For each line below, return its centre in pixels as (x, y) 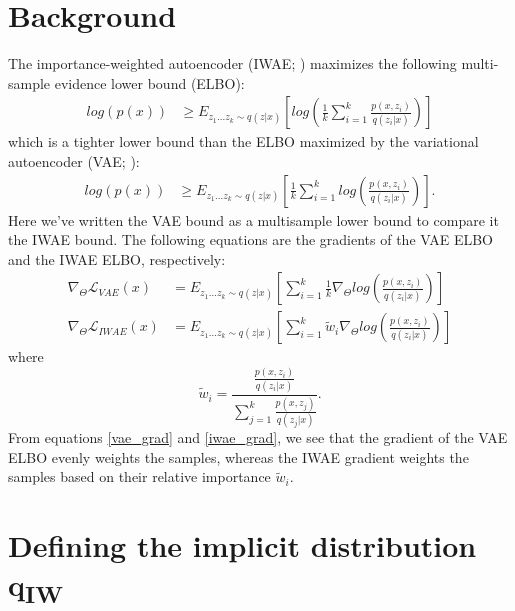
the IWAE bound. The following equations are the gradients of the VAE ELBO (251, 239)
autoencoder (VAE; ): (74, 160)
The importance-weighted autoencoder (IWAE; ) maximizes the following (232, 63)
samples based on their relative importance (139, 476)
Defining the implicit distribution (242, 545)
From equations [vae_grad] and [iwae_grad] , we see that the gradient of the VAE (258, 437)
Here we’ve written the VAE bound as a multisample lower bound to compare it (253, 219)
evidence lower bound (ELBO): (149, 82)
